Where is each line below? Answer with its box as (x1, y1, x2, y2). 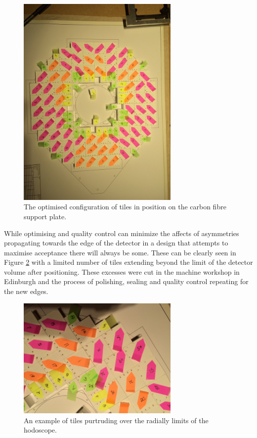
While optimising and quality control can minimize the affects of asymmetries (4, 228, 239, 238)
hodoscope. (24, 425, 57, 435)
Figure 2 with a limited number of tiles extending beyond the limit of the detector (4, 257, 253, 267)
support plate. (24, 211, 67, 221)
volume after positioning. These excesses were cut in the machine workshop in (4, 266, 240, 277)
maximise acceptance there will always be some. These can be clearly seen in (4, 247, 236, 257)
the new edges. (4, 286, 48, 296)
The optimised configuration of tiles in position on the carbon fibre (24, 201, 226, 212)
